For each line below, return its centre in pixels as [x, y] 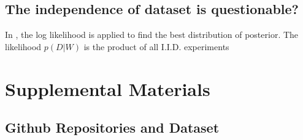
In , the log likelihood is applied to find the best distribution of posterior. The [152, 35]
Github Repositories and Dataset [112, 127]
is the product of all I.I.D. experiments [156, 46]
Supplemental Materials [108, 88]
